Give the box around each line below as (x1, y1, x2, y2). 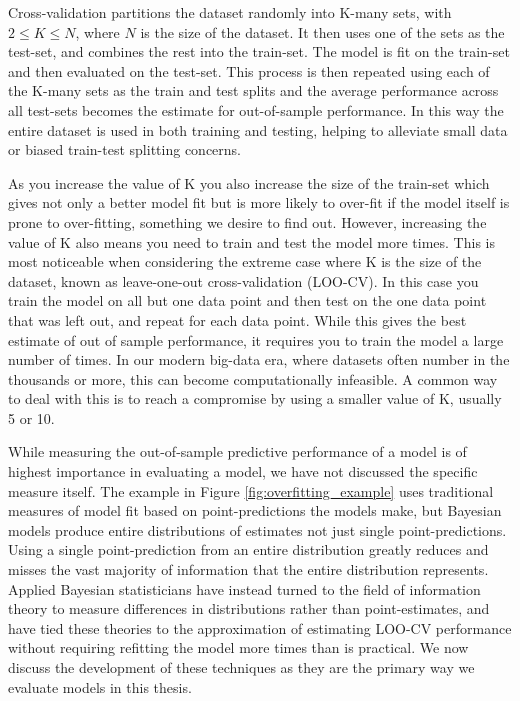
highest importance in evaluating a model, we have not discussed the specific (8, 461, 478, 482)
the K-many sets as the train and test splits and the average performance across (8, 80, 499, 101)
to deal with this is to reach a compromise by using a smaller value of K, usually (8, 388, 502, 409)
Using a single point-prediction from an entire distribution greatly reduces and (8, 539, 489, 560)
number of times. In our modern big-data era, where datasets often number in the (8, 349, 510, 370)
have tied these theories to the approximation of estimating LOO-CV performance (8, 617, 512, 638)
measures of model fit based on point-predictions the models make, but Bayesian (8, 500, 502, 521)
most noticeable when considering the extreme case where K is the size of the (8, 251, 482, 272)
